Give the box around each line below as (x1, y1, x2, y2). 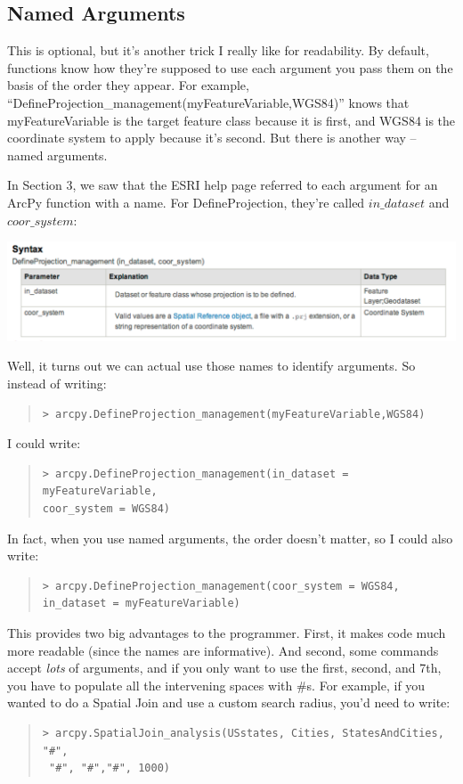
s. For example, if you (306, 675, 426, 694)
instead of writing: (7, 374, 107, 393)
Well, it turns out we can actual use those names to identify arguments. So (7, 356, 416, 375)
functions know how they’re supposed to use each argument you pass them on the (7, 58, 453, 77)
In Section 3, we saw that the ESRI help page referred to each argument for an (7, 176, 438, 194)
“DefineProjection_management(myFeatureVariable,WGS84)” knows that (7, 93, 410, 111)
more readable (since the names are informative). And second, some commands (7, 641, 439, 659)
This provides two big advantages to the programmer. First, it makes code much (7, 623, 446, 641)
